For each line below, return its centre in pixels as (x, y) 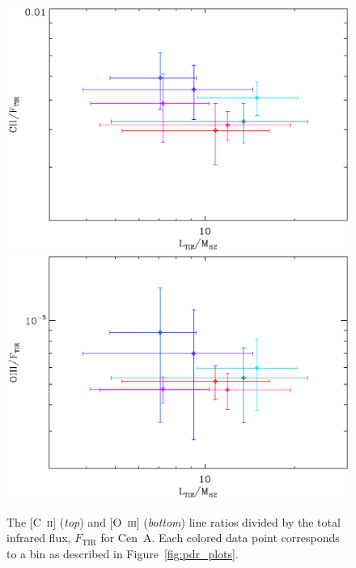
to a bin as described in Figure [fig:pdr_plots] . (123, 554)
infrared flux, (39, 538)
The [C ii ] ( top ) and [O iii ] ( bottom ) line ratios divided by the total (174, 521)
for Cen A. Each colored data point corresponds (220, 538)
